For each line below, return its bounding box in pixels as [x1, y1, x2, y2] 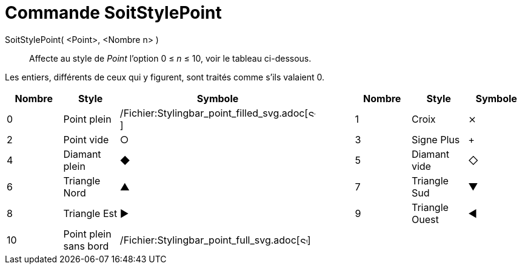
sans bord [63, 239, 109, 252]
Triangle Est [63, 207, 118, 219]
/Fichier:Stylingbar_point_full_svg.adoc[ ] [119, 233, 311, 246]
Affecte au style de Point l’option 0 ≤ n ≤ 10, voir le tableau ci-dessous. [29, 53, 312, 63]
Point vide [63, 133, 109, 146]
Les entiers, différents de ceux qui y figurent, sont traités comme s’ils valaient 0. [5, 71, 325, 82]
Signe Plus [411, 133, 460, 146]
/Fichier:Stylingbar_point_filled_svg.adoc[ [119, 106, 309, 119]
